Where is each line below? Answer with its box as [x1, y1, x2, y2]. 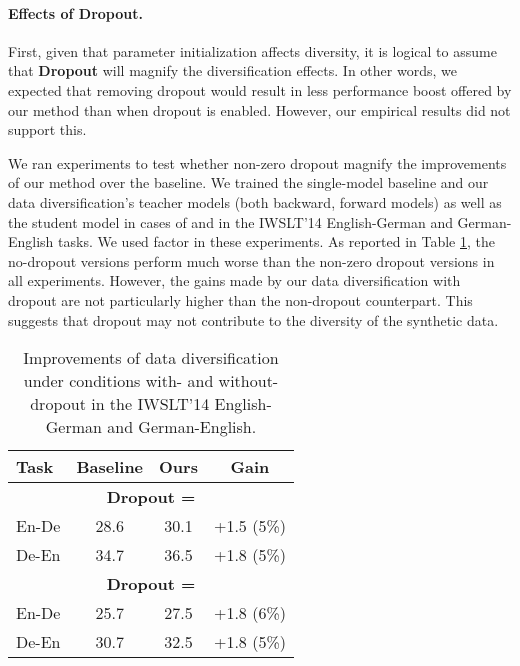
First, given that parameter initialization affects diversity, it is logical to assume [8, 40, 497, 61]
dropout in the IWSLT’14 [30, 392, 210, 416]
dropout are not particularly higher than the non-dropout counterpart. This [8, 289, 473, 310]
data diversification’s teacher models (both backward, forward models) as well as [8, 191, 502, 212]
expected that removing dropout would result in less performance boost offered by [8, 79, 512, 100]
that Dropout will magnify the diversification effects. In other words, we [8, 60, 457, 81]
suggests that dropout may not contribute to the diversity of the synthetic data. [8, 309, 499, 330]
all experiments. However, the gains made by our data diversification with [8, 270, 461, 291]
